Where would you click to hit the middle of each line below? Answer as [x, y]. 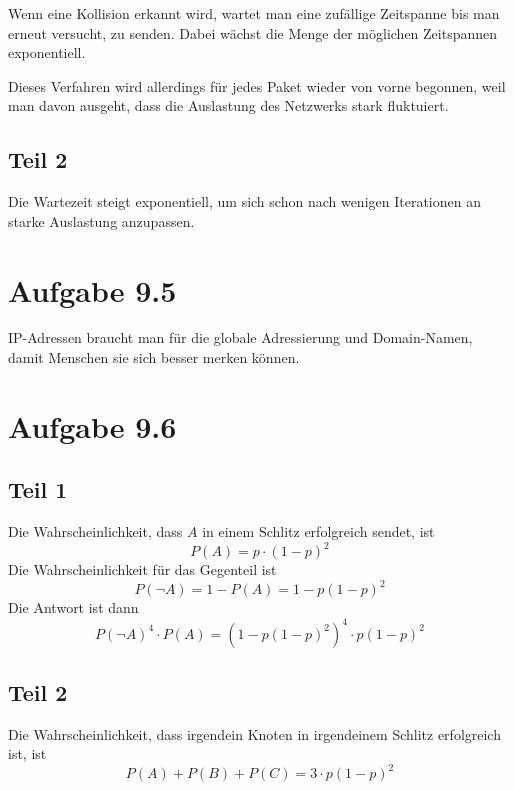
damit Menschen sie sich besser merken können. [154, 357]
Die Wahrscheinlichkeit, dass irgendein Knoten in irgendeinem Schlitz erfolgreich [254, 733]
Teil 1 [38, 489]
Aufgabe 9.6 [92, 425]
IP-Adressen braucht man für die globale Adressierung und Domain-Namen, [240, 337]
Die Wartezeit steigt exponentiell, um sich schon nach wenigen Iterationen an [244, 201]
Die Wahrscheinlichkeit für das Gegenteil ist [142, 569]
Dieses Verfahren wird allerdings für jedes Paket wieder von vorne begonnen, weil [257, 85]
